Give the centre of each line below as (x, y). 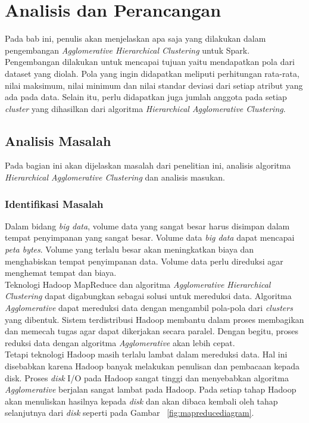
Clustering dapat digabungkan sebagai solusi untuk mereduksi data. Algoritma (148, 296)
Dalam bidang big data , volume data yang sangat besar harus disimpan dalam (147, 226)
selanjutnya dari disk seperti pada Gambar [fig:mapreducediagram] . (129, 413)
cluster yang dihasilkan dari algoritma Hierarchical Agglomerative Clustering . (145, 108)
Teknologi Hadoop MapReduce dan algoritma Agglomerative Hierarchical (138, 284)
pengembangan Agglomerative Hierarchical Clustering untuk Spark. (127, 50)
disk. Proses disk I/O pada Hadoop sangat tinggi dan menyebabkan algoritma (147, 377)
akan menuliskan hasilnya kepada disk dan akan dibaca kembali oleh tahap (141, 401)
